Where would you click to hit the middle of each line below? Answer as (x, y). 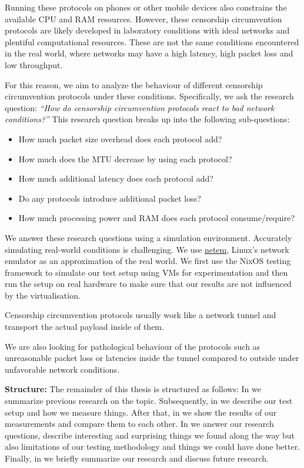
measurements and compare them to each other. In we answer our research (139, 424)
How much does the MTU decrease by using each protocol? (125, 158)
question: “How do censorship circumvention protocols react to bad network (140, 107)
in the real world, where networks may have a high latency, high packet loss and (149, 53)
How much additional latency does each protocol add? (116, 178)
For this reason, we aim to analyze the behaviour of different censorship (134, 84)
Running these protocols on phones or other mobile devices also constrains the (146, 7)
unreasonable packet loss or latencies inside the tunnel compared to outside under (152, 358)
